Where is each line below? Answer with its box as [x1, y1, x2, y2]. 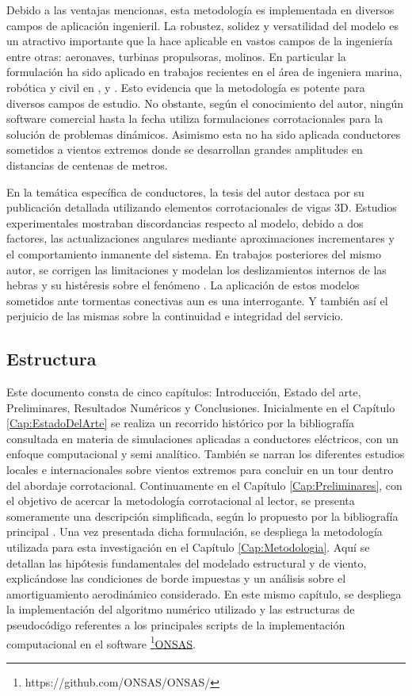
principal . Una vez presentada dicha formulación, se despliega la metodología [6, 523, 383, 540]
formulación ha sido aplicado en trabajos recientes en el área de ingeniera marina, [6, 63, 402, 80]
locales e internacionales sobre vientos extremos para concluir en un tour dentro [6, 461, 394, 478]
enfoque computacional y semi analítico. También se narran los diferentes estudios [6, 446, 405, 462]
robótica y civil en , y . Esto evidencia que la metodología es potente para [6, 78, 365, 95]
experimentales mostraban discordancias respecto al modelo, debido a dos [6, 214, 364, 231]
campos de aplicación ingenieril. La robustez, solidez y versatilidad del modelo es [6, 17, 399, 33]
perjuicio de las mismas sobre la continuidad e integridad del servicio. [6, 308, 344, 324]
